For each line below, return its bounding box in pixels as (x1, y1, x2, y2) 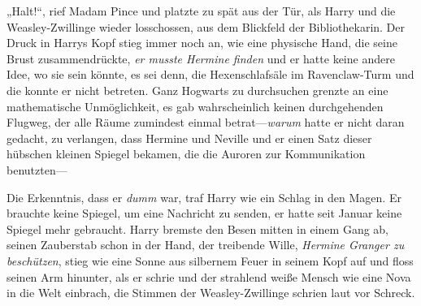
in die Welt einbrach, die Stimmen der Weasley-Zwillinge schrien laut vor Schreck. (7, 284, 415, 301)
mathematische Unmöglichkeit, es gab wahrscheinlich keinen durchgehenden (7, 97, 384, 114)
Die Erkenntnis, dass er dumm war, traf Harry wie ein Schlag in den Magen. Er (7, 188, 401, 205)
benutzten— (7, 161, 67, 178)
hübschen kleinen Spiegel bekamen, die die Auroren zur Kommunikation (7, 145, 366, 162)
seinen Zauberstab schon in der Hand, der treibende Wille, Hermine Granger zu (7, 236, 405, 253)
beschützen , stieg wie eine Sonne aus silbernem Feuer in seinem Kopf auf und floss (7, 252, 414, 269)
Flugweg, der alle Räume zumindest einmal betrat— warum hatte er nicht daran (7, 114, 405, 131)
